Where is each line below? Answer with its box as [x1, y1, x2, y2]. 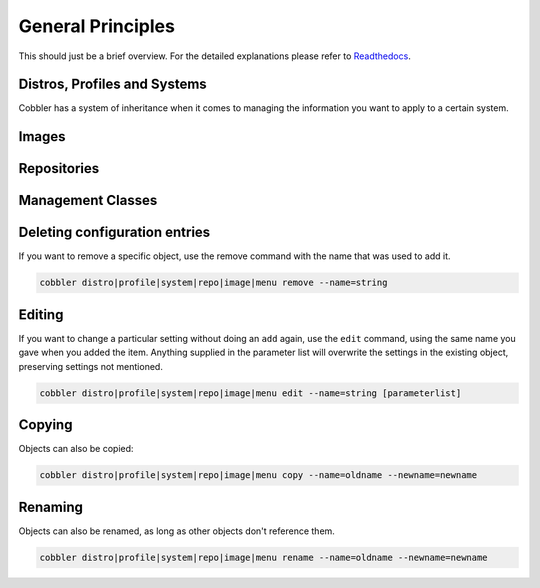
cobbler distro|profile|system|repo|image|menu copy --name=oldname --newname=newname [39, 470, 478, 481]
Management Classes [18, 192, 158, 209]
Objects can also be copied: [18, 443, 134, 455]
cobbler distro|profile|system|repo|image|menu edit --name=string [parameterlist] [39, 387, 462, 399]
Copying [18, 416, 73, 434]
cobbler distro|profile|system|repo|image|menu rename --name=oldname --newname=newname [39, 551, 489, 563]
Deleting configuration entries [18, 224, 211, 241]
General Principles [18, 15, 175, 37]
